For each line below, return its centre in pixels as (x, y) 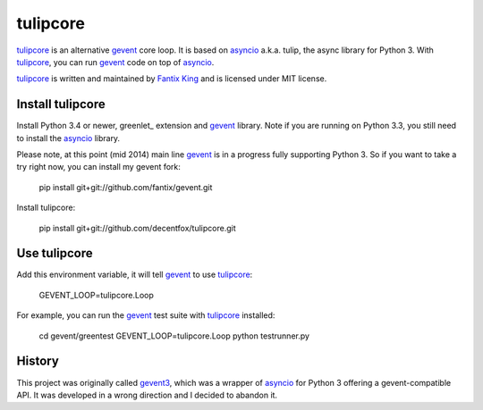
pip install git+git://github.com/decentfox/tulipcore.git (137, 228)
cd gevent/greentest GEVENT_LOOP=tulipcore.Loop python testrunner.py (174, 336)
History (38, 361)
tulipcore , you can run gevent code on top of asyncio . (115, 62)
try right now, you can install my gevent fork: (98, 167)
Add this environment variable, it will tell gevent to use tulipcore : (135, 275)
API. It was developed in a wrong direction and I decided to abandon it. (147, 395)
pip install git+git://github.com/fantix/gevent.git (126, 187)
